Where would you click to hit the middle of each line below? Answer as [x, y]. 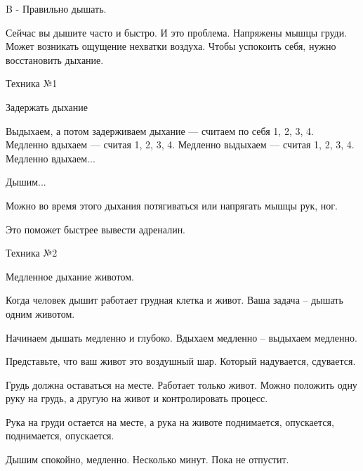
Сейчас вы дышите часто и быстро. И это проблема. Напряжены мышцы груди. [177, 32]
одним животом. [40, 313]
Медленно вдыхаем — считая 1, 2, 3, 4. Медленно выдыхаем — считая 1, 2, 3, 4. [180, 144]
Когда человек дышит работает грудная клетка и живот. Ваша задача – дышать [174, 300]
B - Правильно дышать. [56, 8]
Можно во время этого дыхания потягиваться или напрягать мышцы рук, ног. [172, 205]
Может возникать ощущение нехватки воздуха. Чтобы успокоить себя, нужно [171, 46]
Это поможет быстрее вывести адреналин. [96, 229]
